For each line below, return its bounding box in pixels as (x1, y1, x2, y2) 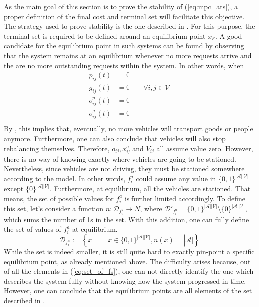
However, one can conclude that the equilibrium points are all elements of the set (4, 285, 252, 296)
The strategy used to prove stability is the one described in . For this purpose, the (4, 21, 255, 31)
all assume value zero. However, (156, 143, 253, 153)
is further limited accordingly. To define (124, 193, 246, 203)
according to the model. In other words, (4, 173, 126, 184)
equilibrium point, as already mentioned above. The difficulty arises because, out (4, 256, 251, 266)
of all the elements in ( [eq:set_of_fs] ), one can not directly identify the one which (4, 266, 254, 276)
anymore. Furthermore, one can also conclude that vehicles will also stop (4, 133, 226, 143)
